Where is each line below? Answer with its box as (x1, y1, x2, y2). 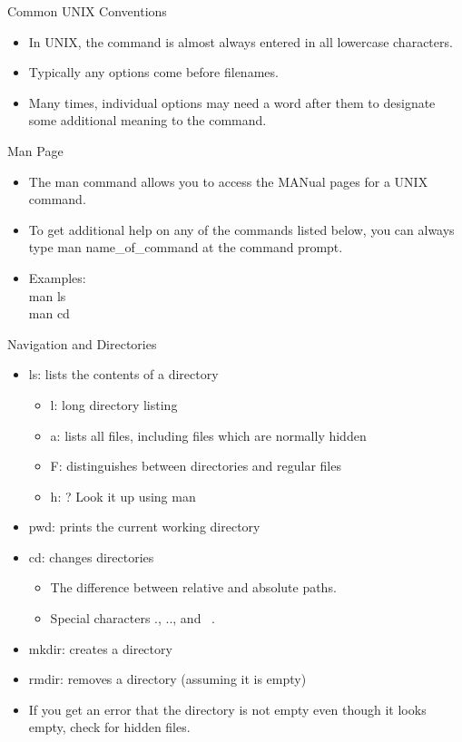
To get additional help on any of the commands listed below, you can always (28, 220, 455, 239)
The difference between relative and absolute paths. (50, 578, 337, 597)
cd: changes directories (28, 547, 154, 566)
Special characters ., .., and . (50, 609, 215, 628)
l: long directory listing (50, 395, 178, 414)
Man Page (7, 141, 64, 160)
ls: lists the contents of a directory (28, 365, 219, 384)
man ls (28, 286, 66, 305)
